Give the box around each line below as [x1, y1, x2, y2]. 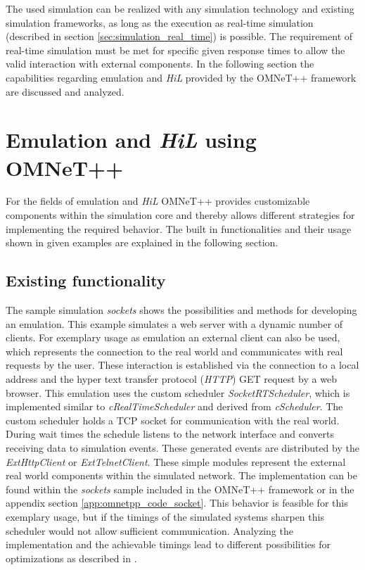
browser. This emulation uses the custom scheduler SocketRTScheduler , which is [6, 385, 350, 400]
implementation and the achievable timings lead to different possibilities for [6, 537, 331, 552]
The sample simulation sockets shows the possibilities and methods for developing [6, 303, 357, 317]
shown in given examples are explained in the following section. [6, 235, 278, 250]
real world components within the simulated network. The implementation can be [6, 468, 357, 483]
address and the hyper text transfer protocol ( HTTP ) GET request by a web [6, 372, 337, 386]
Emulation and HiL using [6, 125, 257, 155]
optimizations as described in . [6, 550, 137, 565]
